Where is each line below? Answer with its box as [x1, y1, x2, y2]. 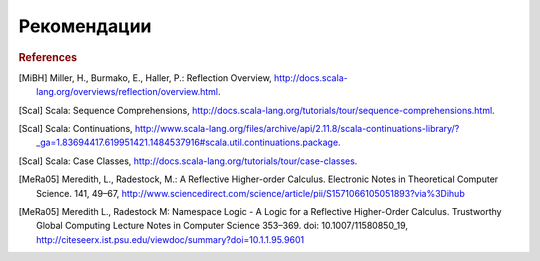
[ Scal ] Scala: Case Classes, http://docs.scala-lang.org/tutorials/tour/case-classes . [18, 155, 358, 167]
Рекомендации [18, 15, 152, 37]
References [18, 50, 78, 64]
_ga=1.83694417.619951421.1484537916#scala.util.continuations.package [36, 136, 339, 149]
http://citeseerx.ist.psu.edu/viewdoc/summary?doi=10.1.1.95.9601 [36, 233, 305, 245]
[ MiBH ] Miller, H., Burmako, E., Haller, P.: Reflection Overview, [18, 71, 272, 84]
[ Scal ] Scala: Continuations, [18, 122, 134, 134]
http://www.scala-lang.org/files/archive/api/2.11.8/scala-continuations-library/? [135, 122, 460, 134]
